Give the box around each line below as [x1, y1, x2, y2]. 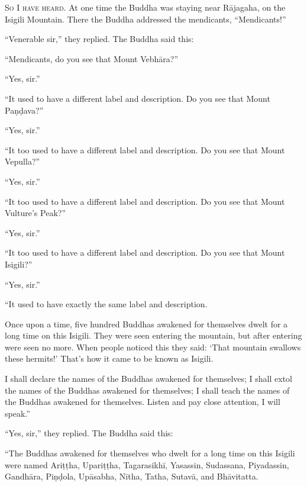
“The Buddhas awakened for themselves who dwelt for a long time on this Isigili [5, 447, 295, 459]
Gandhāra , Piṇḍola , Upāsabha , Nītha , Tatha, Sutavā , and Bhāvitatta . [5, 470, 258, 482]
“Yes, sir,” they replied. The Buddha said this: [5, 427, 173, 439]
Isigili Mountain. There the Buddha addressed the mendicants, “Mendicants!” [5, 12, 286, 25]
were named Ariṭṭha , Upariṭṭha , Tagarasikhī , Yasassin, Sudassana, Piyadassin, [5, 458, 289, 471]
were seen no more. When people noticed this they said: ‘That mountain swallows [5, 340, 301, 353]
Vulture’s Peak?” [5, 207, 66, 219]
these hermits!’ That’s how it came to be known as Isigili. [5, 352, 214, 365]
